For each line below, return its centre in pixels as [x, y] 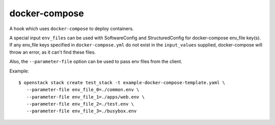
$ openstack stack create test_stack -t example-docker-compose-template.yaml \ [122, 82]
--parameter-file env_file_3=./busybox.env [81, 111]
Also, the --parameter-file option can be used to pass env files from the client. [96, 62]
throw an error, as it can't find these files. [53, 52]
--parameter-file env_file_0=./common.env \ [83, 90]
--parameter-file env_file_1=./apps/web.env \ [86, 97]
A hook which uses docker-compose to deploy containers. [72, 29]
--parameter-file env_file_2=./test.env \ [80, 104]
